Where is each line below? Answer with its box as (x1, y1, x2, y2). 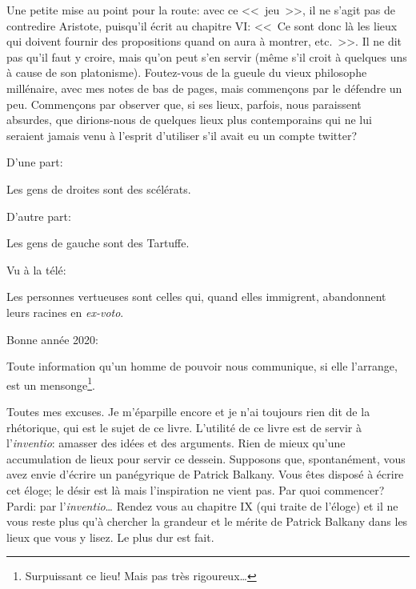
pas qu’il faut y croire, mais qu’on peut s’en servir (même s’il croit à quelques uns (6, 48, 407, 65)
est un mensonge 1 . (6, 374, 95, 393)
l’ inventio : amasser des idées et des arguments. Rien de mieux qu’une (6, 435, 346, 451)
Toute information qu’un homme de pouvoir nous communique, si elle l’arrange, (6, 358, 398, 375)
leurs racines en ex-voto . (6, 303, 124, 320)
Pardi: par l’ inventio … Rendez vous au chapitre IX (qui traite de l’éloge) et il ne (6, 497, 398, 514)
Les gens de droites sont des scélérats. (6, 180, 191, 197)
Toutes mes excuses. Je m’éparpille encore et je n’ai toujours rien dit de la (6, 403, 370, 419)
